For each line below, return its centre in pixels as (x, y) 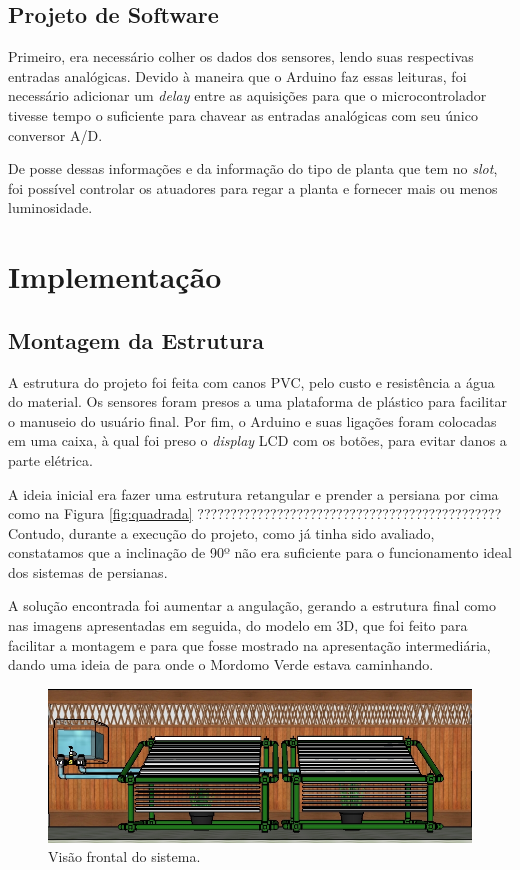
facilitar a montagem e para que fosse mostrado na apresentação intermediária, (249, 644)
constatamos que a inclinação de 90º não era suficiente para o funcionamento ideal (260, 552)
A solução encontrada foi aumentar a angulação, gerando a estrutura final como (252, 605)
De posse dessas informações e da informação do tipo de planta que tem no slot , (253, 168)
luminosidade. (50, 207)
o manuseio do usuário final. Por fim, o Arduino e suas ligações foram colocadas (252, 420)
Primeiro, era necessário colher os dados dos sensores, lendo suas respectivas (241, 56)
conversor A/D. (55, 134)
